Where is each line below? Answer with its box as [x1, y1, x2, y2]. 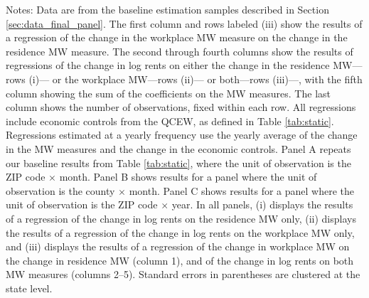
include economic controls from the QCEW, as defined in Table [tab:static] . [6, 113, 334, 128]
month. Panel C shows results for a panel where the [129, 183, 355, 198]
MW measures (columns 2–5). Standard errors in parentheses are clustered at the [6, 267, 360, 282]
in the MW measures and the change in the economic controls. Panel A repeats [6, 141, 351, 156]
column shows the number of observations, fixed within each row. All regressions [6, 100, 356, 115]
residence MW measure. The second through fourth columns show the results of [6, 43, 353, 58]
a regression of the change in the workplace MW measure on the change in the [6, 30, 348, 45]
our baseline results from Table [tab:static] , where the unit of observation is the [6, 155, 351, 170]
